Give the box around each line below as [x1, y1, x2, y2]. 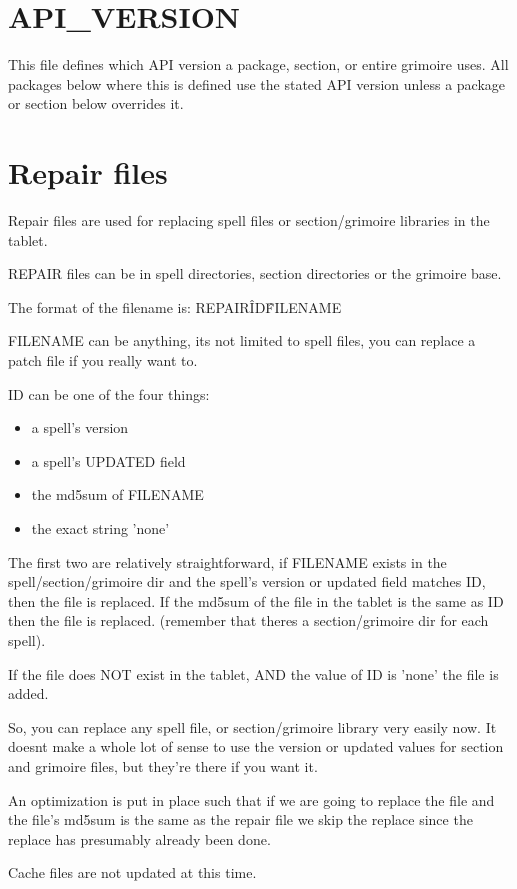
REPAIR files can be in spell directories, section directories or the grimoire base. [8, 263, 502, 284]
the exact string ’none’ [31, 517, 170, 538]
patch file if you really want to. [8, 350, 198, 370]
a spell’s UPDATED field [31, 450, 186, 471]
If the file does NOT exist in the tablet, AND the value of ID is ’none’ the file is [8, 663, 499, 684]
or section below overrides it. [8, 93, 184, 114]
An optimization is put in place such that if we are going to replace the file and [8, 789, 495, 810]
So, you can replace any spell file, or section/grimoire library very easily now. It [8, 716, 497, 737]
